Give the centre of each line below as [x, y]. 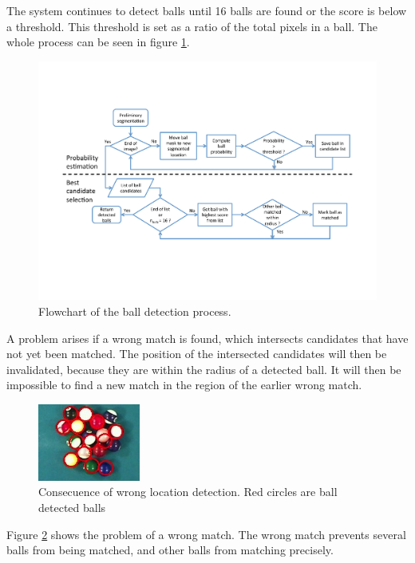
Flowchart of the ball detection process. [135, 311]
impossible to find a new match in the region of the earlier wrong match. [184, 385]
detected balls [72, 507]
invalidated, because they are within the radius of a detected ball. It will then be [204, 369]
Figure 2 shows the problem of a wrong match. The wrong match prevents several [206, 534]
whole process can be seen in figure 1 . [98, 42]
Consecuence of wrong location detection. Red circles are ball [188, 492]
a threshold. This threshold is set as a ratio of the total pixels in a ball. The [192, 26]
